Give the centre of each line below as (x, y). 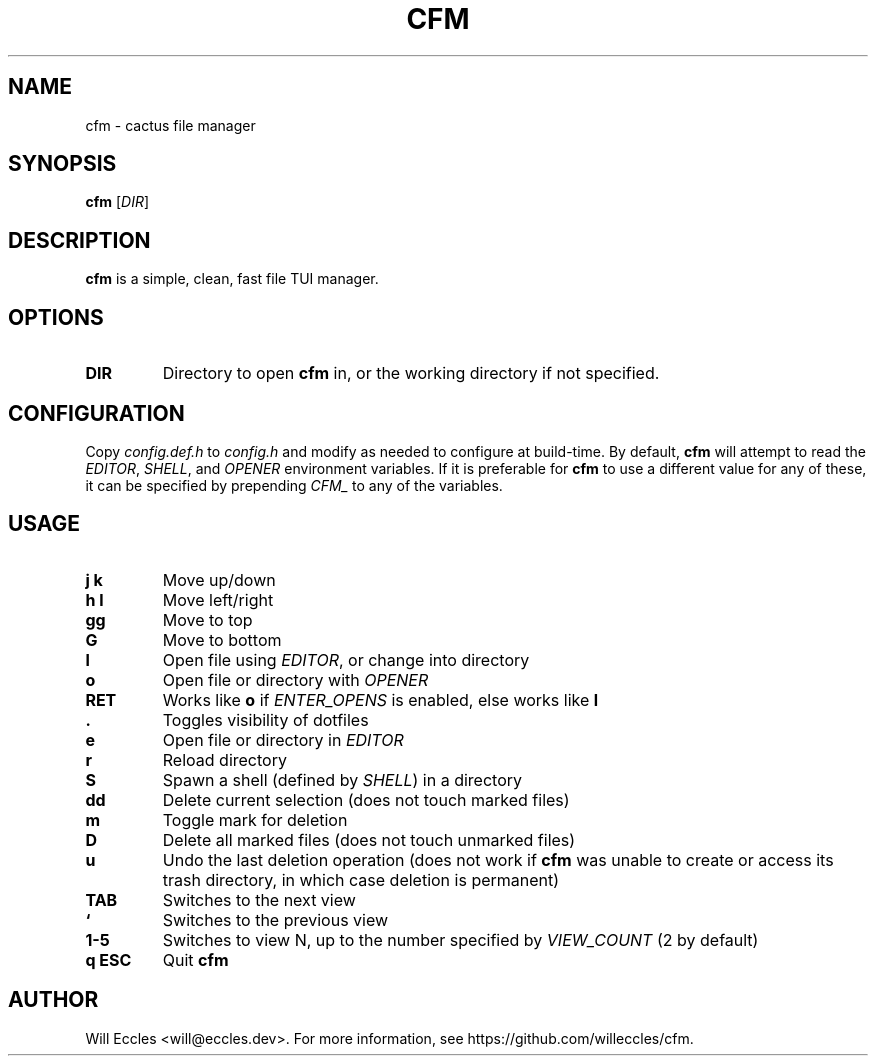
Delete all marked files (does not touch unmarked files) (369, 839)
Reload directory (224, 759)
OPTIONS (56, 317)
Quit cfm (195, 959)
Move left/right (218, 599)
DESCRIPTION (79, 240)
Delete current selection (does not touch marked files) (366, 799)
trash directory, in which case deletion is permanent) (361, 879)
